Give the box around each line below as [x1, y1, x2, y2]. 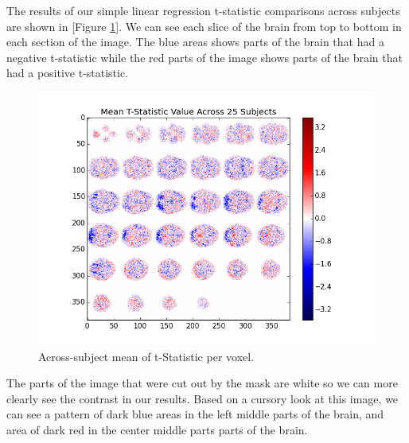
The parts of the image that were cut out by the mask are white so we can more [6, 375, 398, 391]
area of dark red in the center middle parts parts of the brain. [6, 421, 308, 437]
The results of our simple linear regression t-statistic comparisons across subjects [6, 2, 400, 18]
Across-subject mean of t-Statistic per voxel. [38, 348, 255, 364]
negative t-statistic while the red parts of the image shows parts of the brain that [6, 49, 403, 65]
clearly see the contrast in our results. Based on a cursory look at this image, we [6, 390, 399, 406]
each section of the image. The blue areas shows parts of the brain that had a [6, 33, 384, 50]
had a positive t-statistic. [6, 64, 129, 81]
